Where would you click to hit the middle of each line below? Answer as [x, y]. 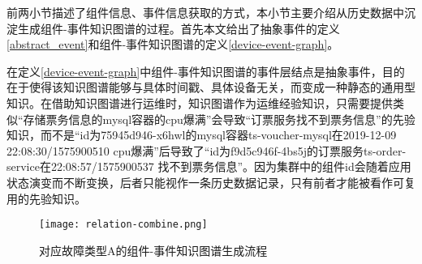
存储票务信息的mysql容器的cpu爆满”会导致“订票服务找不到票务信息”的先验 [219, 119]
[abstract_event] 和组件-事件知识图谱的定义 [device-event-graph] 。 [173, 44]
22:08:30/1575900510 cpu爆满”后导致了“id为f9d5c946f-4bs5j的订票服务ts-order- [207, 150]
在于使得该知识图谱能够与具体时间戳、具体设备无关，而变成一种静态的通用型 [211, 87]
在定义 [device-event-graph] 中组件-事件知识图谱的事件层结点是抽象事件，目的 [206, 71]
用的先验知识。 [46, 198]
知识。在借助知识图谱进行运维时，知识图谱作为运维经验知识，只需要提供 [200, 102]
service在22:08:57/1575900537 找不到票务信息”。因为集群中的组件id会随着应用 [209, 166]
